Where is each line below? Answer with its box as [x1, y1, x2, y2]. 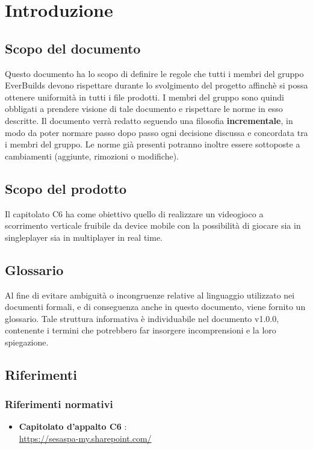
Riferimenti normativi [5, 397, 113, 412]
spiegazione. [5, 335, 49, 348]
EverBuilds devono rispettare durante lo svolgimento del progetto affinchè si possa [5, 79, 308, 91]
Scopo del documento [5, 39, 141, 57]
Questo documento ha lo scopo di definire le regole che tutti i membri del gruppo [5, 67, 304, 79]
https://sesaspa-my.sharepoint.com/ [19, 432, 152, 445]
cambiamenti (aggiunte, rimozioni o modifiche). [5, 149, 179, 162]
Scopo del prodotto [5, 179, 127, 197]
